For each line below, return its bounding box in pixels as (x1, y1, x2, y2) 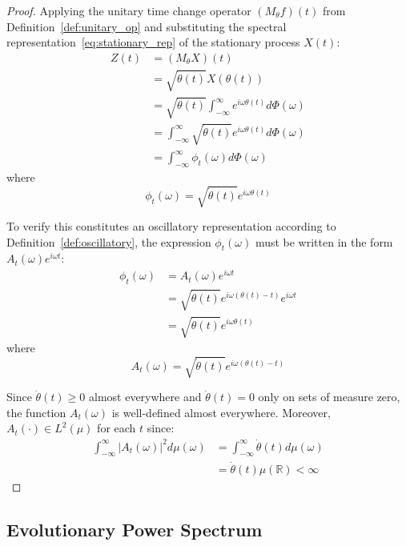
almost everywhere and (88, 388, 202, 405)
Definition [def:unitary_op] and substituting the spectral (6, 18, 287, 34)
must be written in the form (255, 233, 393, 250)
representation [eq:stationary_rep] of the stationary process (6, 34, 300, 50)
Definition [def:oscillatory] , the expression (6, 233, 211, 250)
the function (6, 403, 66, 420)
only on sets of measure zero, (258, 388, 400, 405)
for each (97, 420, 136, 436)
